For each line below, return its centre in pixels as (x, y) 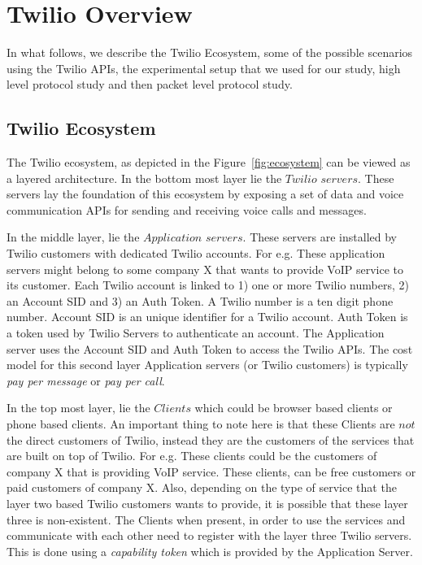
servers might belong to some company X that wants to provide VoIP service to (205, 269)
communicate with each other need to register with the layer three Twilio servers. (209, 535)
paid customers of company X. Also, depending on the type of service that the (202, 487)
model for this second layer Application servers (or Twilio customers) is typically (207, 365)
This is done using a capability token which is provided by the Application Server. (210, 551)
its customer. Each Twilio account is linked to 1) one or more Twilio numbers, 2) (208, 285)
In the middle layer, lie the (73, 237)
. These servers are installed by (320, 237)
